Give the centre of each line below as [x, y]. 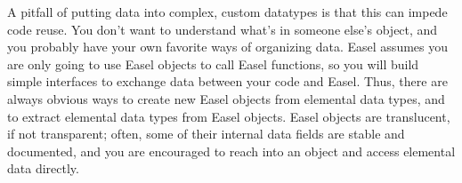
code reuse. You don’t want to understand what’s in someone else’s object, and [223, 29]
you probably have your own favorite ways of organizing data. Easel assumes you [228, 47]
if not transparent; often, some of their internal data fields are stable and [206, 134]
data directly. [43, 168]
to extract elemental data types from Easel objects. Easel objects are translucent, [229, 116]
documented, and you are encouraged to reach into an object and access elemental [231, 151]
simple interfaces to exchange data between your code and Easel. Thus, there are [227, 81]
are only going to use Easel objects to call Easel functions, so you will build [213, 64]
